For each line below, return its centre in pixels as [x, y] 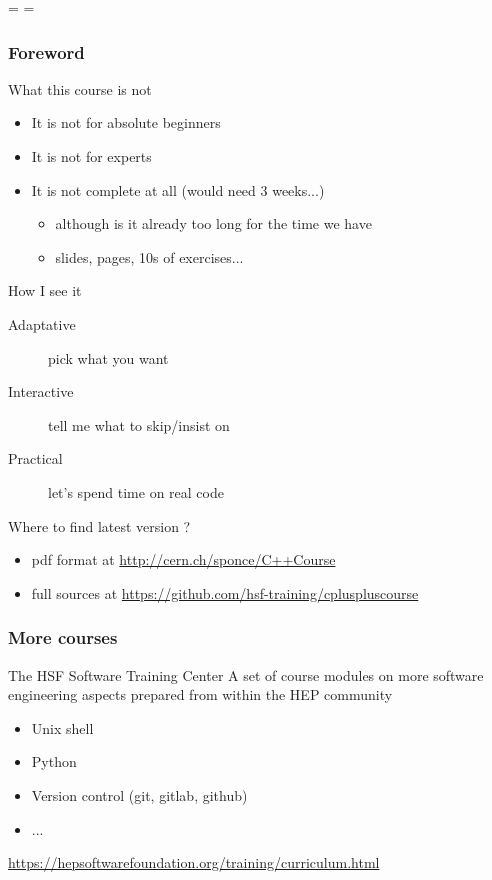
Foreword [46, 51]
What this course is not [80, 88]
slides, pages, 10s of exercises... [149, 256]
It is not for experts [91, 156]
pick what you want [108, 357]
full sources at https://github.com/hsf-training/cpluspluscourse [225, 592]
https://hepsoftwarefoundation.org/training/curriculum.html [194, 862]
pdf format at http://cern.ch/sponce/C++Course [183, 559]
